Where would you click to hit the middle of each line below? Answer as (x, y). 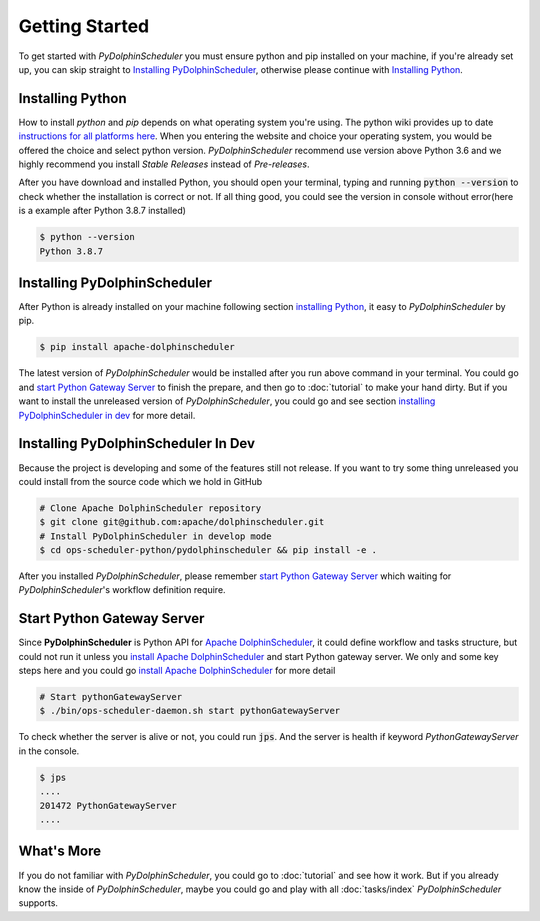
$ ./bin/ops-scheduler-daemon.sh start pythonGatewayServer (190, 711)
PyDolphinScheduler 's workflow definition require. (122, 590)
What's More (60, 851)
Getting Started (84, 26)
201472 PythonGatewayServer (108, 805)
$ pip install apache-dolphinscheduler (137, 347)
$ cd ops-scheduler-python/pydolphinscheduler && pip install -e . (208, 550)
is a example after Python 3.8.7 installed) (102, 211)
